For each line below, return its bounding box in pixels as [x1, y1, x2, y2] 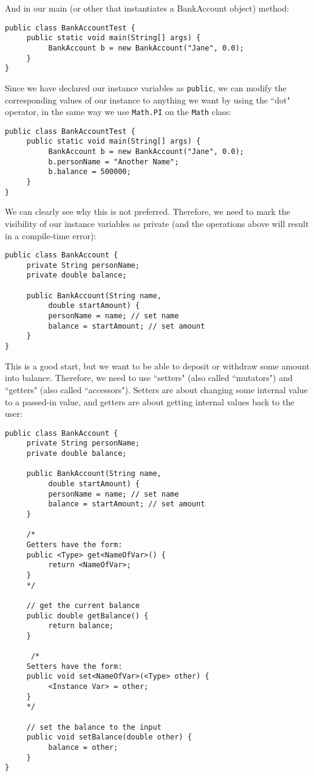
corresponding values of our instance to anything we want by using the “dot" [5, 93, 290, 106]
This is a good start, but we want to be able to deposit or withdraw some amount [5, 359, 310, 372]
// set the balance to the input [26, 722, 162, 732]
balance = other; [48, 743, 118, 752]
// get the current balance [26, 601, 140, 610]
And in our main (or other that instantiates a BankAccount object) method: [5, 2, 289, 14]
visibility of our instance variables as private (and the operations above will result [5, 217, 309, 229]
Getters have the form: [26, 540, 123, 549]
